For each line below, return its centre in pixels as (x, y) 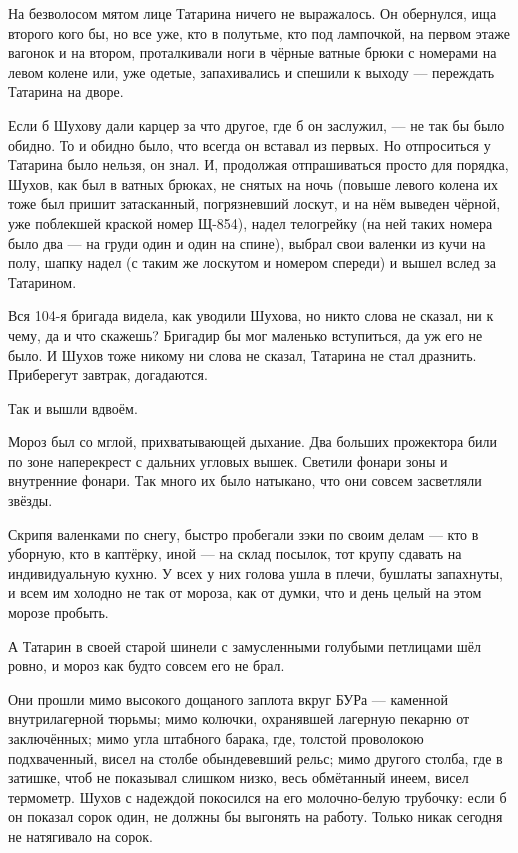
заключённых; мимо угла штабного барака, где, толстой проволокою (216, 738)
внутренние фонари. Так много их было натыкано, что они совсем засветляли (245, 480)
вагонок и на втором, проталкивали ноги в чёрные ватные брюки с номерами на (252, 52)
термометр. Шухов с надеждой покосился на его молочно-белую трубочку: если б (257, 796)
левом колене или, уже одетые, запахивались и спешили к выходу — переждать (251, 71)
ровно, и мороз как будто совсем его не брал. (146, 665)
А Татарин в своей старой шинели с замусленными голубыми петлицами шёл (245, 645)
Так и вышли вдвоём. (73, 407)
